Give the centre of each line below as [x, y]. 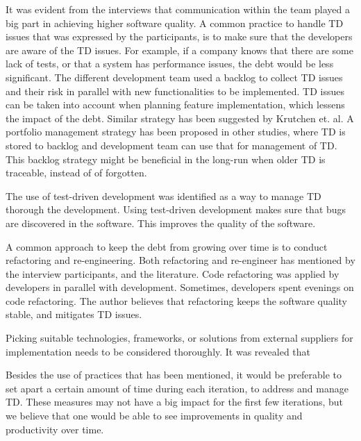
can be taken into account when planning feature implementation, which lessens [175, 105]
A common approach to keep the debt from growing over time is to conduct [167, 246]
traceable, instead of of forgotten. [76, 173]
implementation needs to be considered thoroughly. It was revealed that [158, 351]
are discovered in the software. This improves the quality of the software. [161, 223]
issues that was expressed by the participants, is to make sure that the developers [179, 36]
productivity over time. [55, 429]
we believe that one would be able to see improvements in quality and [154, 416]
